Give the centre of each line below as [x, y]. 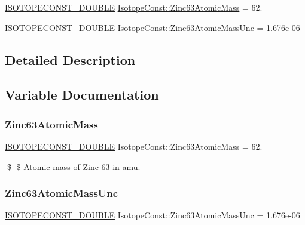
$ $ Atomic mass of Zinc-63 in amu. [74, 166]
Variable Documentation [82, 95]
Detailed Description [70, 59]
